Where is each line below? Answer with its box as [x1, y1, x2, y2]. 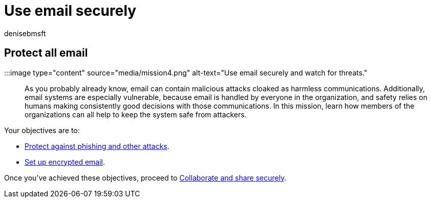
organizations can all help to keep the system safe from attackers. [25, 110, 247, 119]
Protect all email [4, 46, 88, 60]
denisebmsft [4, 29, 46, 38]
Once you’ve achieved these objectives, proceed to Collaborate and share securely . [4, 173, 287, 182]
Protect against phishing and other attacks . [25, 141, 169, 150]
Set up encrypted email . [25, 157, 105, 166]
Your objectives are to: [4, 125, 80, 135]
